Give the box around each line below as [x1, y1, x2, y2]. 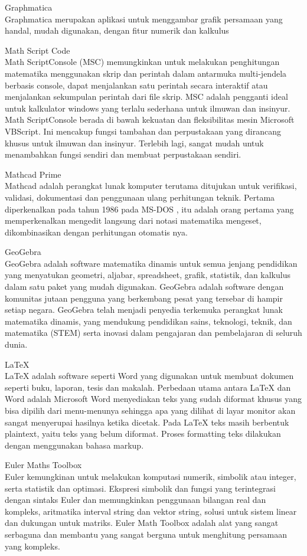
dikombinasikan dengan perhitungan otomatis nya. [5, 225, 188, 238]
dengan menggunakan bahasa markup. [5, 439, 144, 451]
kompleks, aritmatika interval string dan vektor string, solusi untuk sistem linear [5, 505, 297, 517]
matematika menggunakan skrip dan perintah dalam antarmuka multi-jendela [5, 67, 287, 79]
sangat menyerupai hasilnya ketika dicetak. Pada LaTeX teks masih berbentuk [5, 416, 289, 428]
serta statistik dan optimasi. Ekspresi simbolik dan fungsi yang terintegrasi [5, 482, 276, 494]
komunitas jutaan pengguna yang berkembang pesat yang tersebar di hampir [5, 292, 283, 304]
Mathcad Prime [5, 168, 61, 180]
